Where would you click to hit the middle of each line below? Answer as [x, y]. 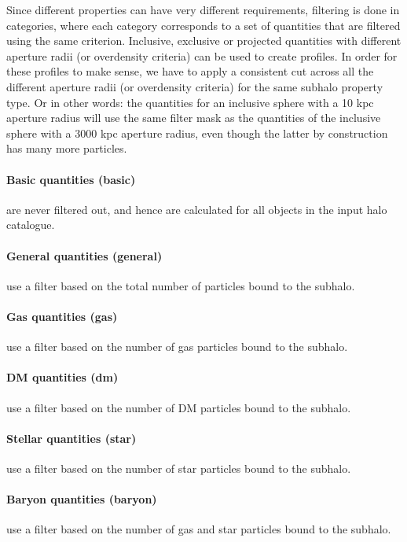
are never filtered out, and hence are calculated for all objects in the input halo [197, 209]
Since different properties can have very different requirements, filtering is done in [203, 9]
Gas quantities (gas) [62, 316]
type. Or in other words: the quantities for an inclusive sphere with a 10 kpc [190, 102]
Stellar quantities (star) [71, 438]
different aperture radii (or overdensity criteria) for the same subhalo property [195, 86]
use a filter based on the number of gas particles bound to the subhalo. [177, 347]
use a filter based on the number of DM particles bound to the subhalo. [179, 407]
